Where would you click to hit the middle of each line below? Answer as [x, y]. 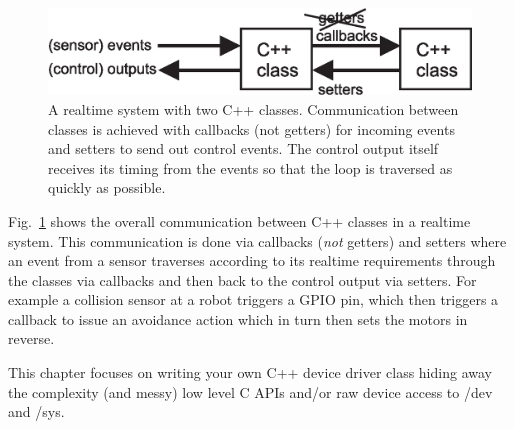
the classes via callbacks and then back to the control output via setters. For [242, 279]
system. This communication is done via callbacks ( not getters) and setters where [257, 240]
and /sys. [36, 411]
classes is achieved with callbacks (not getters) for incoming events [251, 128]
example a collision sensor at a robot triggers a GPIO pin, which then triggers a [253, 299]
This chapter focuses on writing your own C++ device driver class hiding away [250, 372]
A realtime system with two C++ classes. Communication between [253, 108]
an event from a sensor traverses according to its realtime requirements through [252, 260]
